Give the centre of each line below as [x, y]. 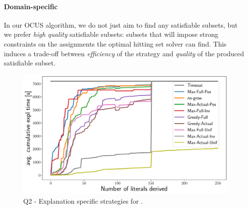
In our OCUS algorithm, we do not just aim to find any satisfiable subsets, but [121, 24]
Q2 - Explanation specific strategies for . [83, 201]
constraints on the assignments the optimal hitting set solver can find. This [115, 43]
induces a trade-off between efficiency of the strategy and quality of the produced [124, 53]
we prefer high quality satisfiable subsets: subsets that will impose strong [111, 34]
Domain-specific [31, 6]
